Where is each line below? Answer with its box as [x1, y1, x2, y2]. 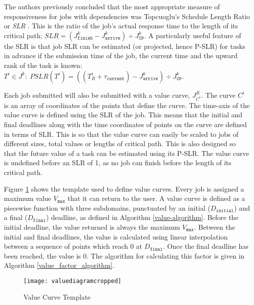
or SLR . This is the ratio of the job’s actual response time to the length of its [4, 21, 238, 31]
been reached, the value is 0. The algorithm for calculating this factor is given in [4, 250, 245, 261]
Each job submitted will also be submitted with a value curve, [4, 89, 190, 100]
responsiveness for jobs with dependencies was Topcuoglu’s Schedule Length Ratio [4, 11, 250, 21]
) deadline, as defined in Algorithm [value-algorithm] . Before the [46, 212, 238, 222]
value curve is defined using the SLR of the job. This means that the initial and [4, 109, 243, 120]
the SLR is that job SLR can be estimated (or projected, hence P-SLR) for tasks [4, 41, 246, 51]
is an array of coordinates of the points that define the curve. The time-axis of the [4, 100, 250, 110]
